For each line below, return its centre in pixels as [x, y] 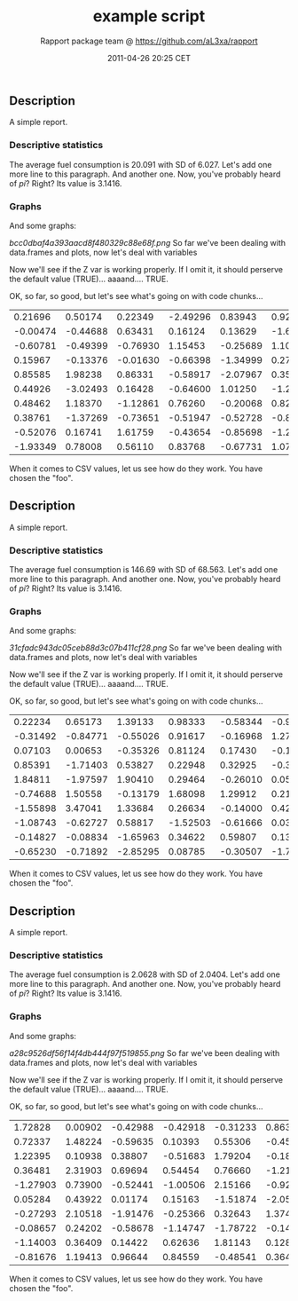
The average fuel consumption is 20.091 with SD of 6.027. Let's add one [141, 164]
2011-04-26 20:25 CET [149, 58]
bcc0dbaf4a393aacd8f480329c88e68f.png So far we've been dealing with [148, 242]
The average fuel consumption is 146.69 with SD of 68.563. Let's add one [144, 570]
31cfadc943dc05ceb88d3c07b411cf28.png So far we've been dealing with [145, 648]
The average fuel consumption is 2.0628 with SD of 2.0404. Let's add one [145, 974]
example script [149, 16]
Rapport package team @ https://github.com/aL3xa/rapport [149, 41]
